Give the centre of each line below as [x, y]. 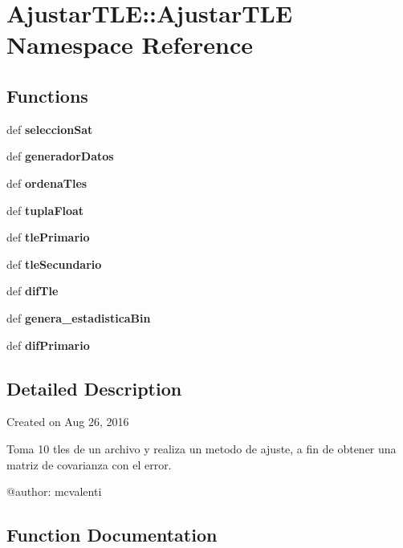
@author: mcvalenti [54, 491]
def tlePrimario [48, 237]
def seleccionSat [50, 129]
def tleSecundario [54, 264]
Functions [47, 95]
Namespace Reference [130, 45]
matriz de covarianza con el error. [89, 464]
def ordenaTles [47, 183]
